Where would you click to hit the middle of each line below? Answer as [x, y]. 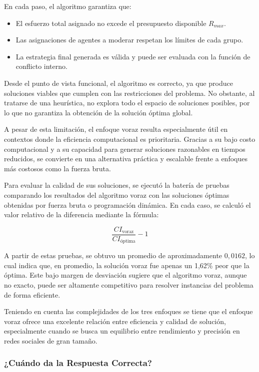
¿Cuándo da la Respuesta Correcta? [78, 363]
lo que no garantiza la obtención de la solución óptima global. [98, 112]
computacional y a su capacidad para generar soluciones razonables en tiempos [125, 149]
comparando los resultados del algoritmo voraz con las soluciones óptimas [117, 194]
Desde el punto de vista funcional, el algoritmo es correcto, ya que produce [118, 83]
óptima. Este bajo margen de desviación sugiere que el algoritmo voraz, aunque [125, 275]
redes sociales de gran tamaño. [51, 340]
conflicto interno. [41, 66]
